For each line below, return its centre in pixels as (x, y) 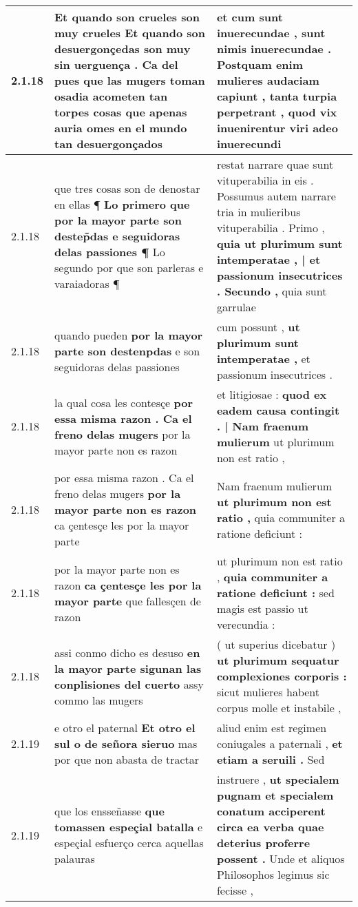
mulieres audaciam (268, 80)
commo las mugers (99, 700)
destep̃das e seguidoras (117, 236)
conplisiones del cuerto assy (129, 684)
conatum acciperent (271, 811)
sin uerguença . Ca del (116, 64)
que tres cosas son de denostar (127, 188)
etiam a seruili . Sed (271, 759)
